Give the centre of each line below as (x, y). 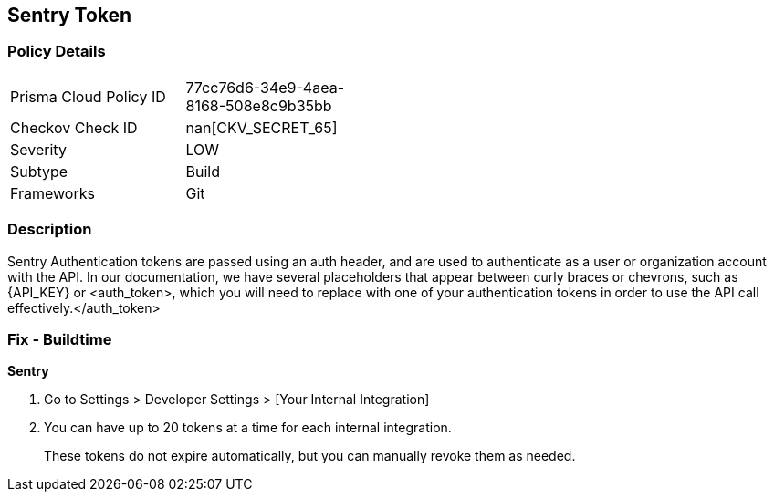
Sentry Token (70, 15)
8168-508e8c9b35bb (259, 105)
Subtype (39, 171)
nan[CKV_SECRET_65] (261, 127)
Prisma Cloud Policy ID (88, 96)
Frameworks (52, 193)
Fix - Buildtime (60, 339)
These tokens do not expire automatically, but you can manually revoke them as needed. (310, 456)
